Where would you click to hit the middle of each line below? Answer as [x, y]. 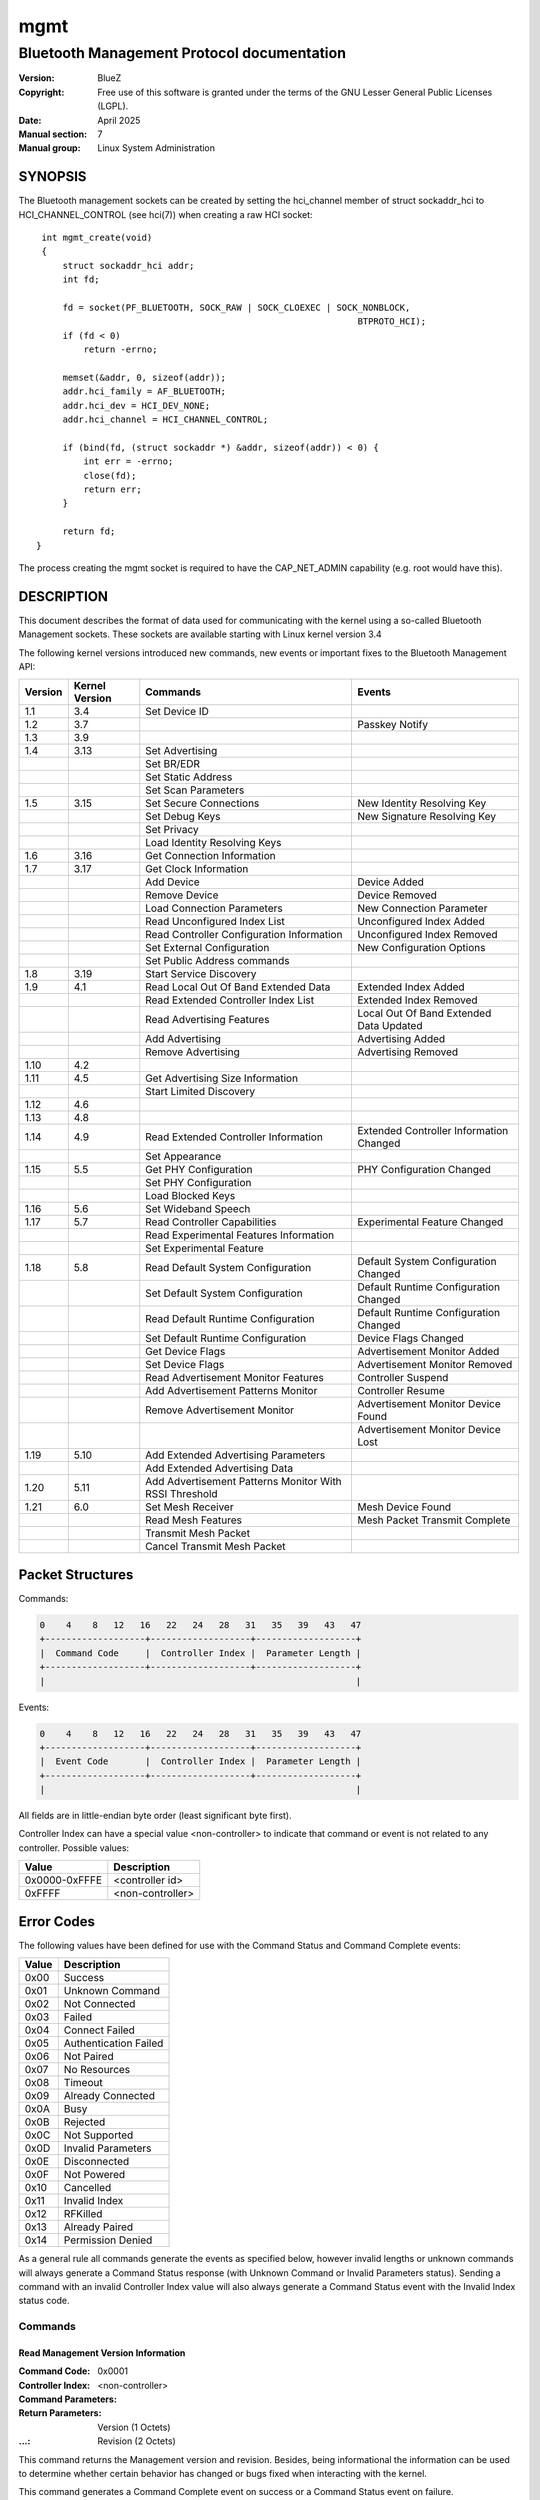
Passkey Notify [392, 725]
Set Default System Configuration [224, 1293]
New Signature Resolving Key [426, 817]
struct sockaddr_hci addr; [128, 265]
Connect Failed [99, 2030]
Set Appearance [183, 1157]
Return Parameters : [60, 2413]
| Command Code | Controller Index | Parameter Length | [200, 1653]
